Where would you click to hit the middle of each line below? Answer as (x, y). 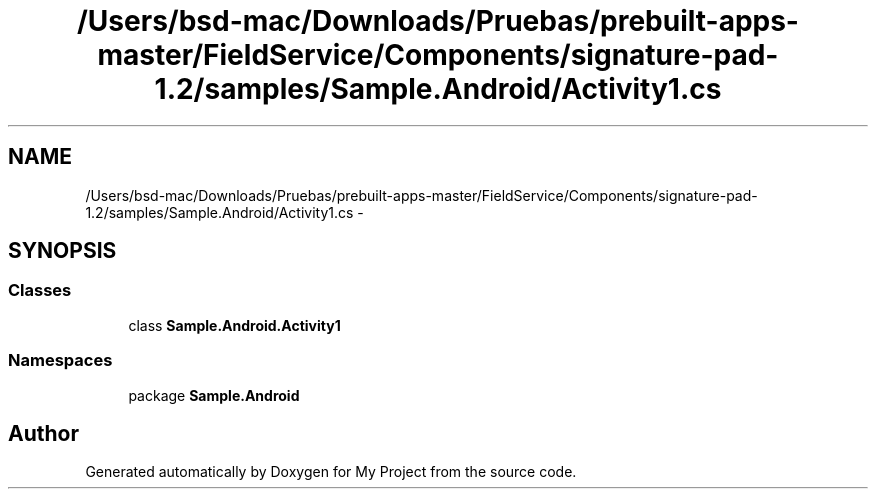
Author (43, 433)
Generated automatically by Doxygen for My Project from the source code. (331, 472)
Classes (40, 290)
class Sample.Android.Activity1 (234, 325)
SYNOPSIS (62, 251)
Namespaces (60, 360)
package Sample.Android (214, 395)
